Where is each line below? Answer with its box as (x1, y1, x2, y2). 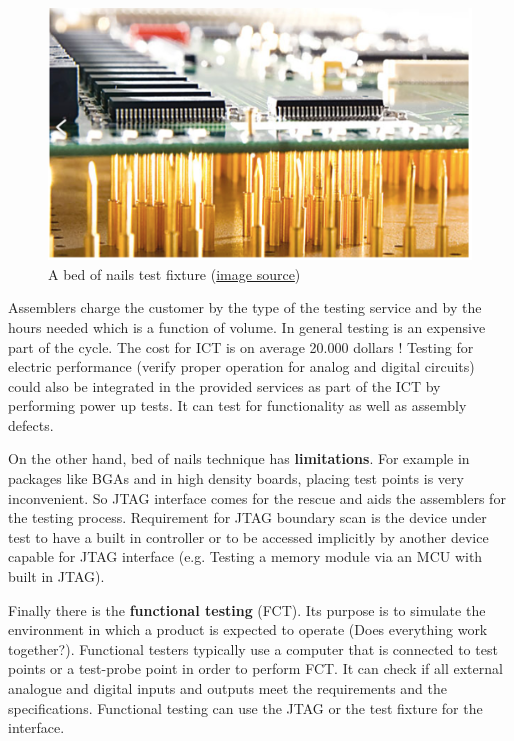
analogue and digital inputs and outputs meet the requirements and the (8, 678, 448, 698)
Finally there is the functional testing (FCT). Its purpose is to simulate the (8, 599, 486, 620)
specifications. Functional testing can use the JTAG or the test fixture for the (8, 697, 483, 718)
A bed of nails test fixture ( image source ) (48, 263, 301, 284)
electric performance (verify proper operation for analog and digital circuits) (8, 356, 475, 377)
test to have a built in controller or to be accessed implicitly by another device (8, 526, 489, 547)
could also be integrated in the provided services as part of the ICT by (8, 375, 441, 396)
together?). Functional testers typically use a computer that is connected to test (8, 638, 498, 659)
